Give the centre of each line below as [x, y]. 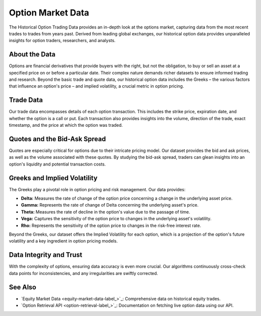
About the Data [32, 54]
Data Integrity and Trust [46, 255]
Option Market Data [49, 13]
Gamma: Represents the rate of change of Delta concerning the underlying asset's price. [110, 205]
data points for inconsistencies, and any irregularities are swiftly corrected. [83, 273]
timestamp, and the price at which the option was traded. [66, 125]
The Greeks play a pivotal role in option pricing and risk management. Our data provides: [97, 189]
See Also [22, 287]
